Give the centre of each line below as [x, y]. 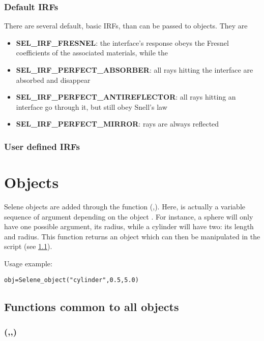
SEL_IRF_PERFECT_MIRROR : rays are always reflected [118, 124]
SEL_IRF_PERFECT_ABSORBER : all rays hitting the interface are [135, 70]
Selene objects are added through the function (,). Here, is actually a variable [125, 206]
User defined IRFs [42, 146]
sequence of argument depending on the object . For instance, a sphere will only [129, 216]
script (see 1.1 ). [28, 246]
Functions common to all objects [92, 306]
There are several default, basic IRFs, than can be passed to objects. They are [126, 26]
